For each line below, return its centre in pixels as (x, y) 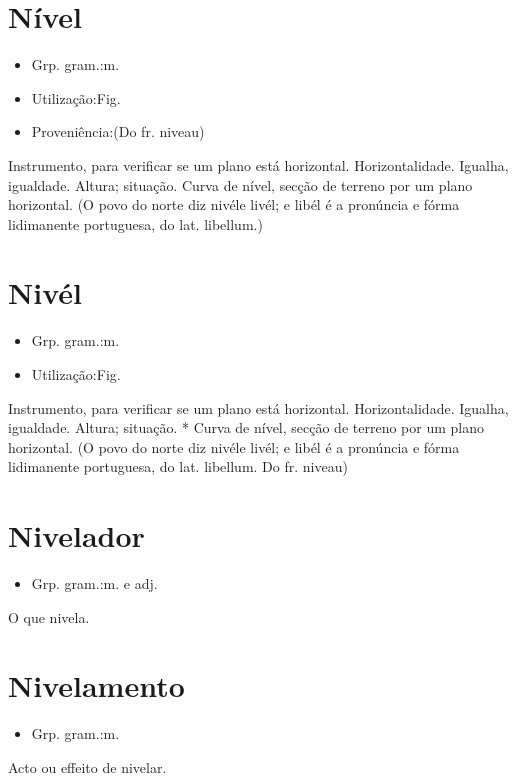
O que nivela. (49, 616)
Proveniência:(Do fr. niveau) (118, 131)
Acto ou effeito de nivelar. (87, 767)
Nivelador (76, 535)
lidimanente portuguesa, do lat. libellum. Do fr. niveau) (178, 466)
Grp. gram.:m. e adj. (94, 583)
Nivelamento (96, 685)
